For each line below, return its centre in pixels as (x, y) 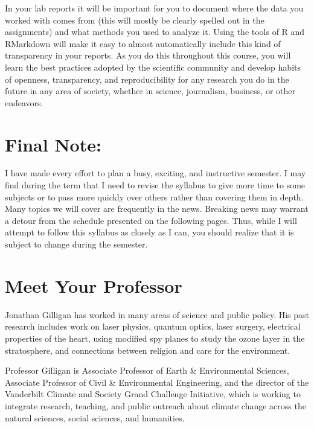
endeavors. (24, 102)
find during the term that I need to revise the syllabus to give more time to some (155, 185)
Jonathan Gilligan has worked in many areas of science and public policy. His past (157, 314)
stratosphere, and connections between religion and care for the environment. (148, 350)
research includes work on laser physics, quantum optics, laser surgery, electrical (153, 326)
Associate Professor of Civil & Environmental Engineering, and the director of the (157, 382)
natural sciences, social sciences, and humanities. (95, 417)
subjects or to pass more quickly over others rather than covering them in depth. (154, 196)
